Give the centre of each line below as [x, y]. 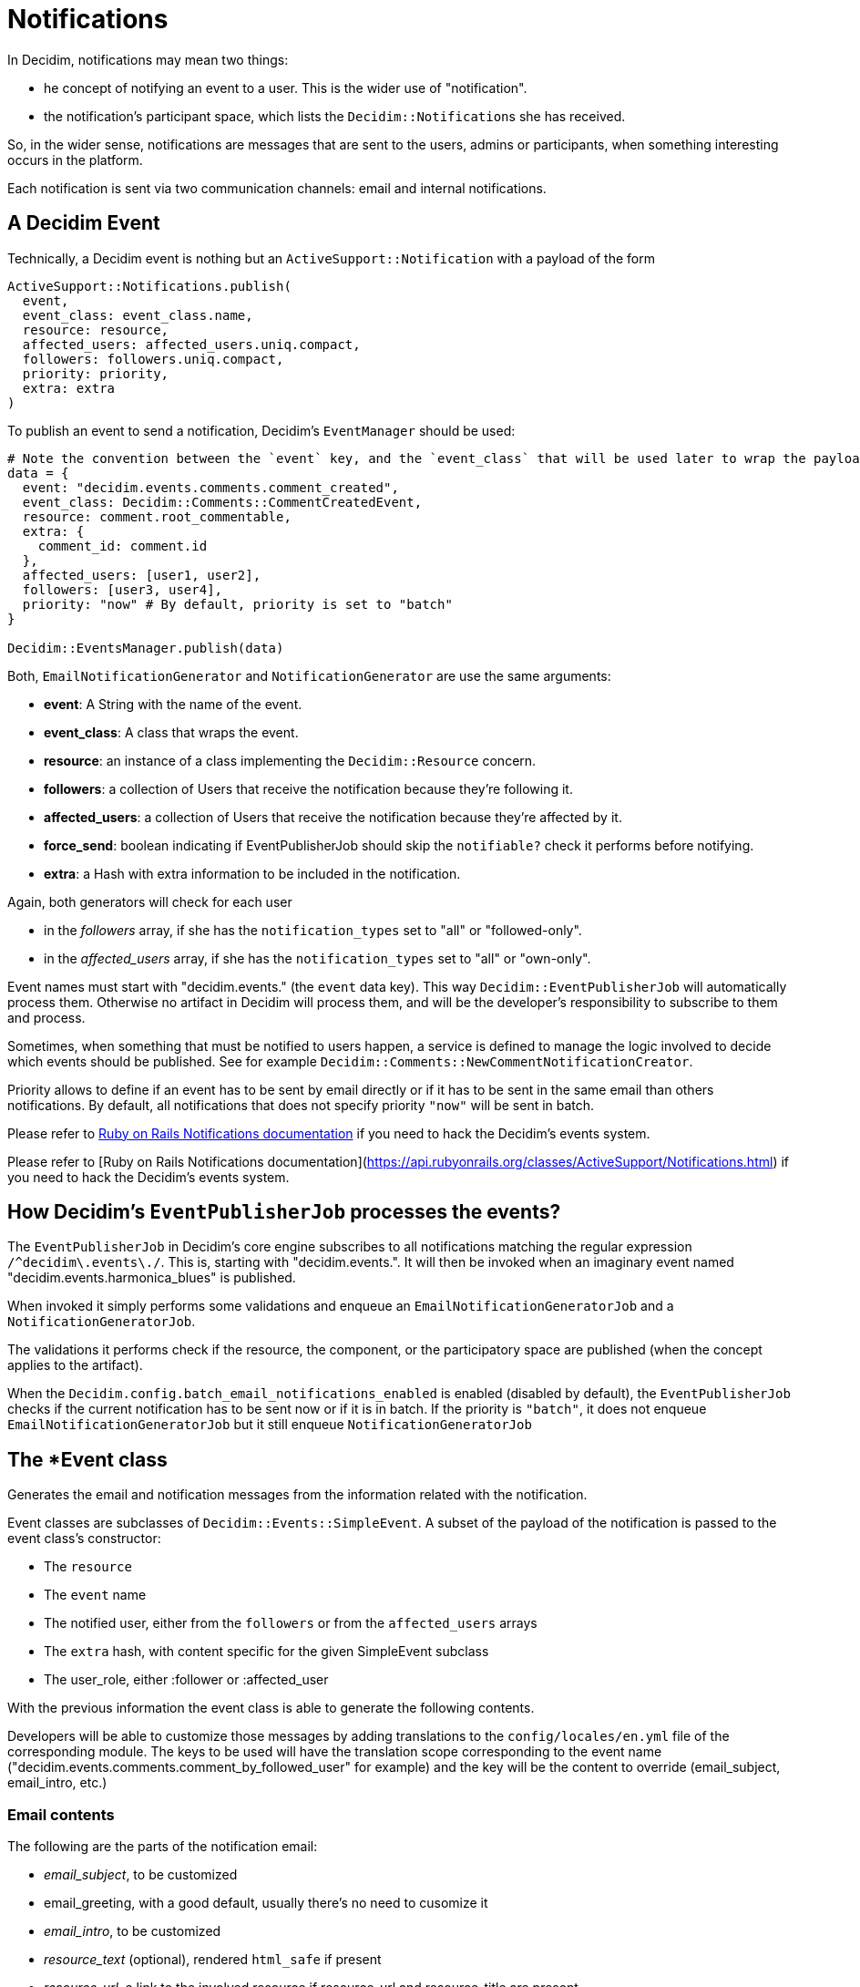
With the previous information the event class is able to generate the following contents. [271, 1708]
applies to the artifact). [75, 1365]
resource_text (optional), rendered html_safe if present [213, 1960]
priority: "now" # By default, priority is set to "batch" [237, 604]
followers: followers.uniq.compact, [153, 359]
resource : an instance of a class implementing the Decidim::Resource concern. [290, 760]
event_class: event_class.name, [138, 315]
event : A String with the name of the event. [173, 704]
